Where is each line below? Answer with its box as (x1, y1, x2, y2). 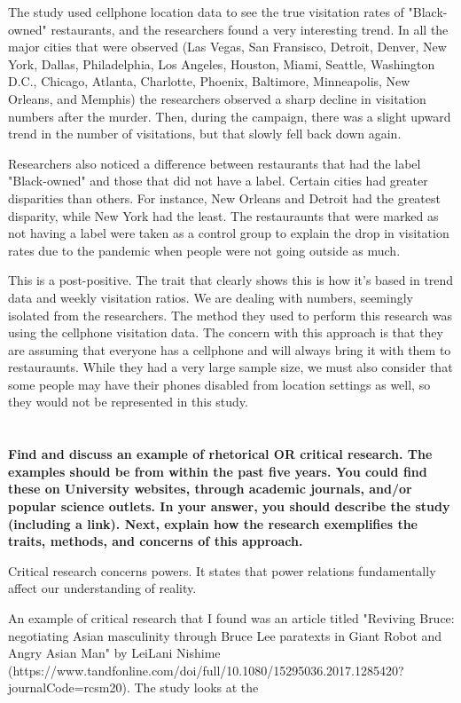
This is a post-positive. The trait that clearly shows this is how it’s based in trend (8, 271, 454, 289)
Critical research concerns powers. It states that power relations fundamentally (8, 561, 436, 580)
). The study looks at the (121, 678, 259, 697)
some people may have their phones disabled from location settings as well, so (8, 375, 431, 393)
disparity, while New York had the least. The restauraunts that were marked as (8, 206, 439, 225)
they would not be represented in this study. (8, 392, 248, 411)
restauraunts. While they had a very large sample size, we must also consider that (8, 358, 453, 376)
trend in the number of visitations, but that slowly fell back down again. (8, 124, 402, 143)
